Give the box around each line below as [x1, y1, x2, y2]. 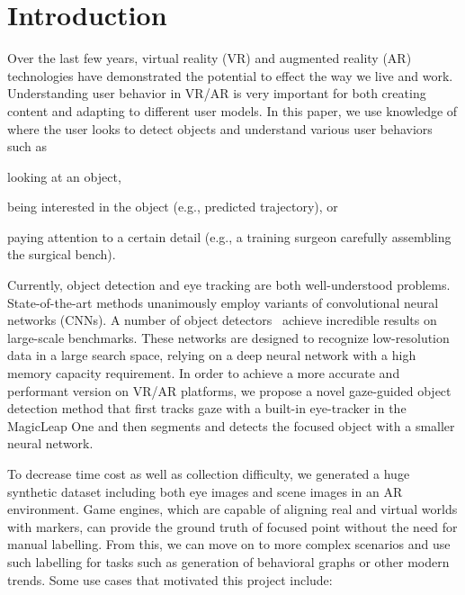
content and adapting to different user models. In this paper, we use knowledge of [7, 101, 458, 120]
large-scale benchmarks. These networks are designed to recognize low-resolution [7, 328, 450, 347]
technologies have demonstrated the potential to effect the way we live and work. [7, 66, 453, 85]
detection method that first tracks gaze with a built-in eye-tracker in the [7, 399, 407, 418]
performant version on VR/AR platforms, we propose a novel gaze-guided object [7, 381, 452, 400]
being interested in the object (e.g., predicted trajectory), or [7, 197, 338, 216]
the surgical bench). [7, 245, 116, 264]
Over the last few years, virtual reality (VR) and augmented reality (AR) [7, 49, 412, 68]
